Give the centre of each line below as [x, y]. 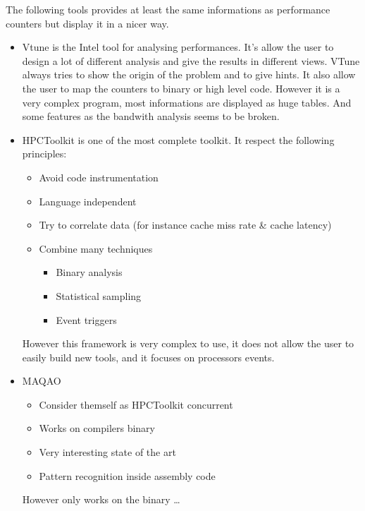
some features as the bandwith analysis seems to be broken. [151, 116]
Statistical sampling [99, 295]
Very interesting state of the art [107, 452]
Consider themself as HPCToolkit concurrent [136, 404]
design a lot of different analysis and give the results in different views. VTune [191, 60]
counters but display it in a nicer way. [87, 23]
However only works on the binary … [101, 499]
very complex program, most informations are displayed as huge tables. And [187, 102]
